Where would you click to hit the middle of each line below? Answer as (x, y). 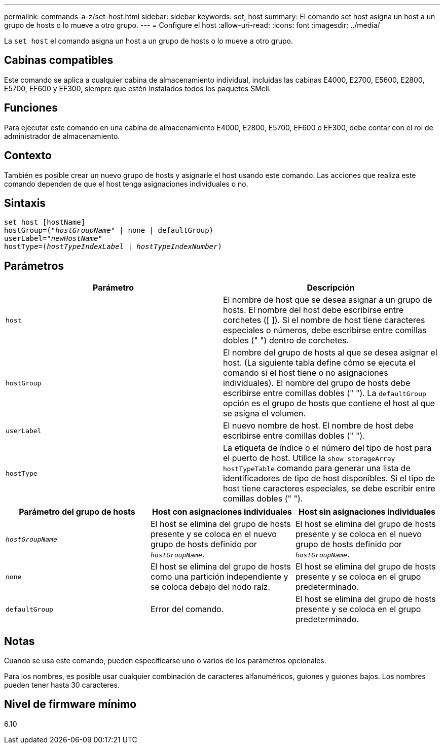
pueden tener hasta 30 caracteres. (62, 685)
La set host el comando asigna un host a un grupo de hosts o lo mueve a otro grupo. (149, 41)
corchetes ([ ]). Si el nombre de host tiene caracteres (324, 320)
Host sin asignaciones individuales (367, 512)
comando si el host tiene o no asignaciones (306, 373)
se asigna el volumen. (265, 414)
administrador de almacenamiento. (62, 136)
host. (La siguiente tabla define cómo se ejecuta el (319, 363)
